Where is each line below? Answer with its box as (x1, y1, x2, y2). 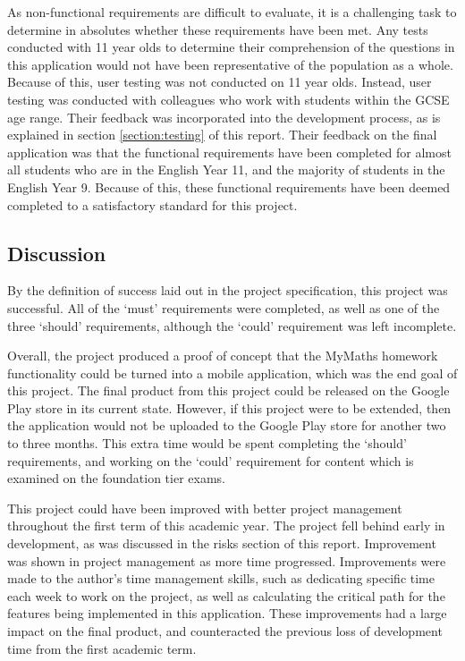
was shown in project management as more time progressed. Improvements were (7, 551, 446, 570)
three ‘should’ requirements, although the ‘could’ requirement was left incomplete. (7, 316, 457, 335)
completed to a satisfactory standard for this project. (7, 195, 298, 214)
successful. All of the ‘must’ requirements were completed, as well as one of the (7, 298, 440, 317)
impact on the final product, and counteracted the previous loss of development (7, 622, 443, 640)
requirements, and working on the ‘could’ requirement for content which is (7, 451, 414, 470)
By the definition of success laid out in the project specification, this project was (7, 281, 448, 300)
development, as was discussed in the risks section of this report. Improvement (7, 534, 436, 553)
